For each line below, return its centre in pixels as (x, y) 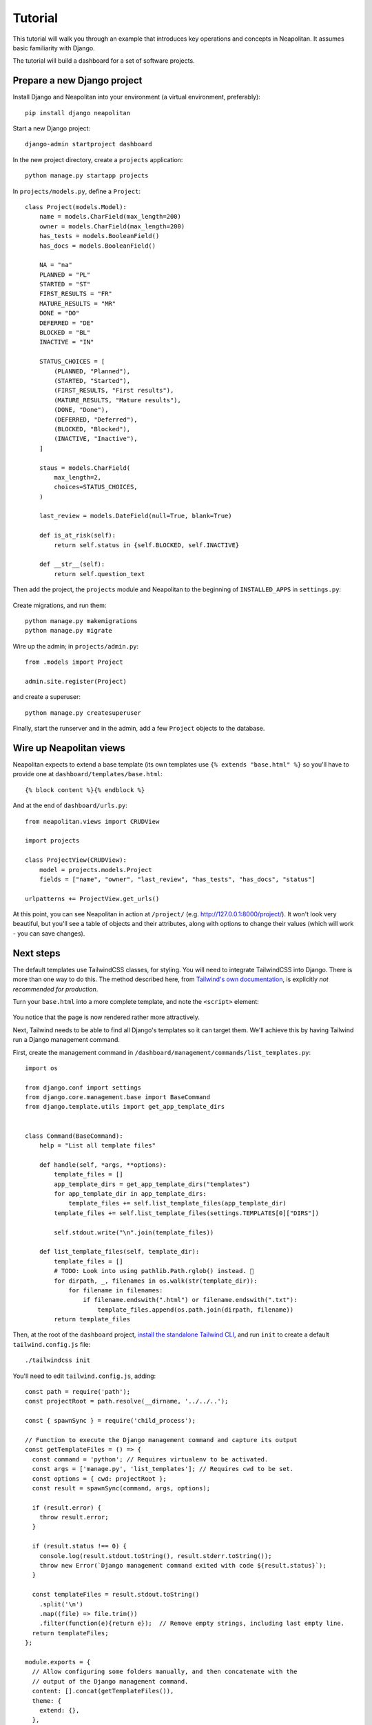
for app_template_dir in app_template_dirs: (130, 1193)
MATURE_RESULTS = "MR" (77, 303)
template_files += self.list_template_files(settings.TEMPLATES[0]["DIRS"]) (187, 1213)
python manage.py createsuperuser (83, 713)
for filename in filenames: (116, 1290)
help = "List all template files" (97, 1146)
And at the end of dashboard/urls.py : (70, 806)
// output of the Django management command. (110, 1681)
